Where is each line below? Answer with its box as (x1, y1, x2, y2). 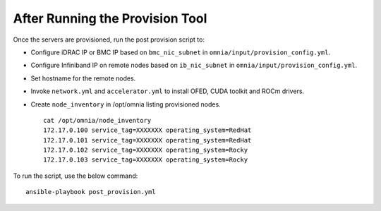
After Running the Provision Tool (13, 11, 207, 26)
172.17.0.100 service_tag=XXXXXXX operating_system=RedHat (43, 126, 252, 134)
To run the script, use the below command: (13, 171, 138, 180)
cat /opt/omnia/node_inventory (43, 116, 152, 124)
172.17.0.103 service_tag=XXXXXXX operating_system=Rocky (43, 156, 248, 164)
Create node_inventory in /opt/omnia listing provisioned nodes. (30, 100, 222, 109)
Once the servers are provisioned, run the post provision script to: (13, 35, 205, 44)
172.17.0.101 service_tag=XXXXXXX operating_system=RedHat (43, 136, 252, 144)
